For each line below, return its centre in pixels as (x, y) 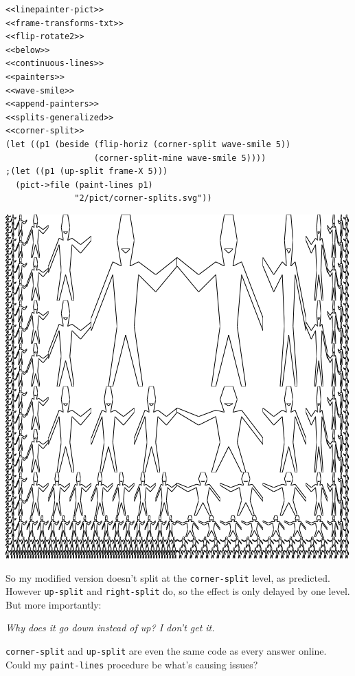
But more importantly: (54, 604)
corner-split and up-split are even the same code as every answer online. (166, 651)
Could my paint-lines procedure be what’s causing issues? (132, 664)
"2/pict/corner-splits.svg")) (143, 198)
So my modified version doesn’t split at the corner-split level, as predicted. (168, 577)
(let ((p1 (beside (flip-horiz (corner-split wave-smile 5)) (148, 144)
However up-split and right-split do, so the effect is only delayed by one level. (178, 591)
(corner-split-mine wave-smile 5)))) (180, 158)
